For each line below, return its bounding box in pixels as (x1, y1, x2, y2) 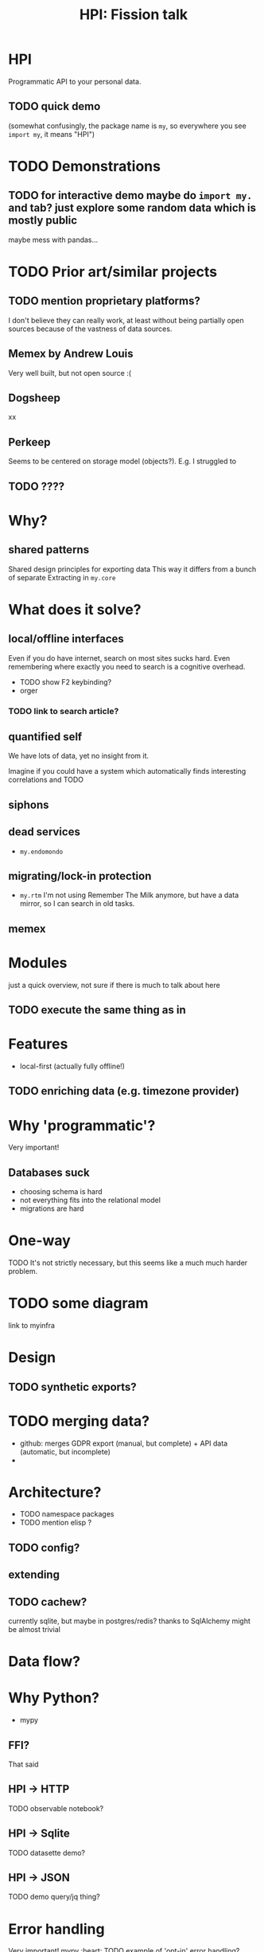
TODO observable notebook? (8, 1803, 104, 1813)
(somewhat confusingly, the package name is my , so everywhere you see (8, 121, 247, 131)
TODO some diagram (8, 1294, 149, 1313)
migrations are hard (19, 1204, 84, 1213)
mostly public (8, 213, 78, 228)
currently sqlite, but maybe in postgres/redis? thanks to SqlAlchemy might (8, 1616, 250, 1626)
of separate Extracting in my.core (8, 572, 116, 582)
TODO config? (8, 1540, 80, 1554)
